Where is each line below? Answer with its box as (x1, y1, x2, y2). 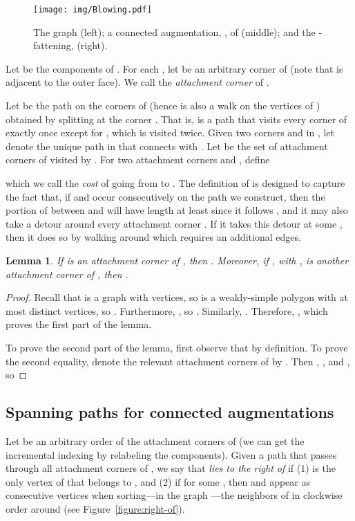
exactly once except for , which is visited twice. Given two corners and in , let (6, 125, 334, 140)
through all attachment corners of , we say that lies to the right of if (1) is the (6, 461, 336, 475)
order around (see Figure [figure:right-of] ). (6, 501, 185, 515)
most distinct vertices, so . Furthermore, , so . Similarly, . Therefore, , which (6, 303, 328, 318)
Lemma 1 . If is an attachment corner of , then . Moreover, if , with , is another (6, 253, 349, 267)
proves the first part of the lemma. (6, 317, 152, 331)
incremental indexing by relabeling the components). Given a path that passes (6, 447, 337, 461)
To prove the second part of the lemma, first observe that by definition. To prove (6, 340, 348, 354)
